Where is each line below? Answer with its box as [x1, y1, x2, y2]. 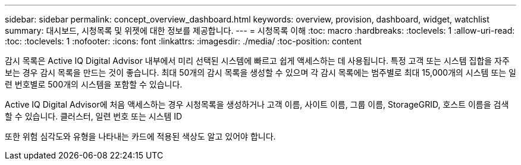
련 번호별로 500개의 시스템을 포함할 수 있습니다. [5, 79, 183, 89]
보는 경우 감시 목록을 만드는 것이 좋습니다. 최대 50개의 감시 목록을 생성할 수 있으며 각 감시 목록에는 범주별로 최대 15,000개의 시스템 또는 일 [5, 67, 516, 77]
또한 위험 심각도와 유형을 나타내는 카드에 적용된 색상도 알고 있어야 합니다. [5, 131, 276, 141]
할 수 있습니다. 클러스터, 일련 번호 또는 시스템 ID [5, 111, 183, 121]
